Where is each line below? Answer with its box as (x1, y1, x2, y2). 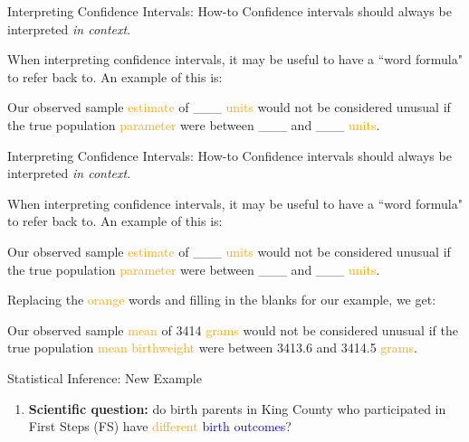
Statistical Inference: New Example (7, 368, 202, 387)
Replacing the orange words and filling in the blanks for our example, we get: (7, 290, 436, 309)
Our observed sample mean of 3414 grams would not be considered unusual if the (7, 320, 458, 339)
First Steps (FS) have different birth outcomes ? (28, 417, 292, 436)
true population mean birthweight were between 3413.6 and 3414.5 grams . (7, 338, 417, 357)
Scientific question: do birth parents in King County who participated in (28, 399, 446, 418)
